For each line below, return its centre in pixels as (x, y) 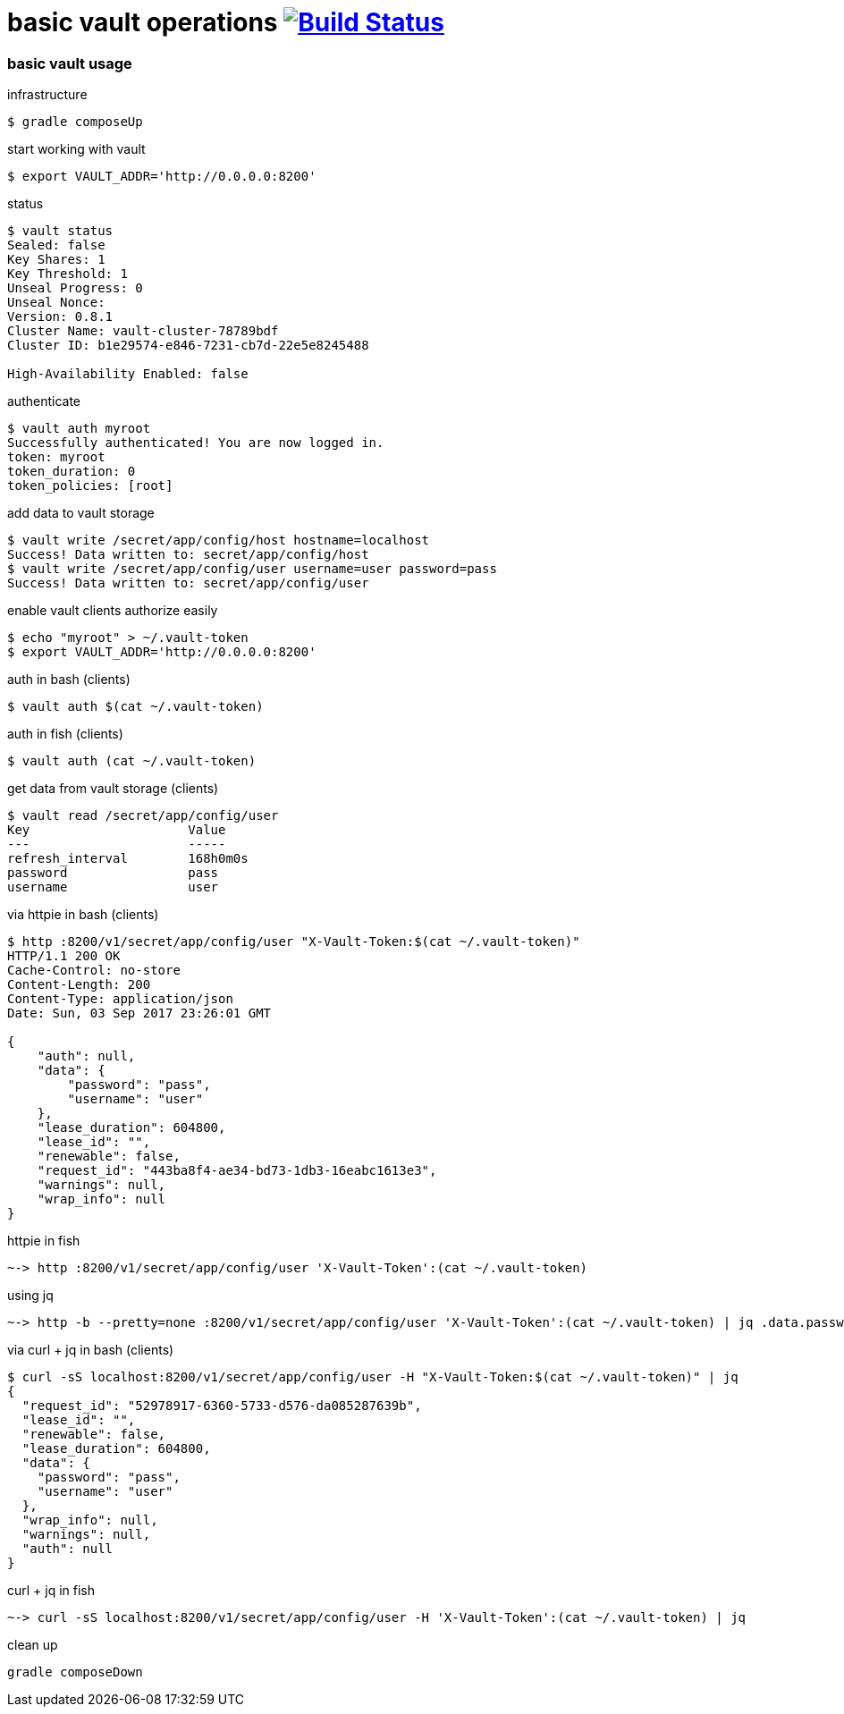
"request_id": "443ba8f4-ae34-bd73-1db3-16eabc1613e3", (237, 1171)
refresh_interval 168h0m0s (128, 859)
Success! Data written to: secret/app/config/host (188, 555)
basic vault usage (70, 63)
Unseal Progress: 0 (75, 288)
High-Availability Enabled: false (128, 374)
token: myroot (56, 457)
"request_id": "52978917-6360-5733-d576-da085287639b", (222, 1406)
